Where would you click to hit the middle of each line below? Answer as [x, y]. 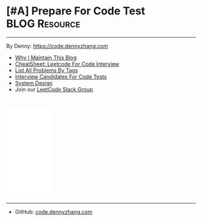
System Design [34, 83]
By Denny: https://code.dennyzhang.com [57, 46]
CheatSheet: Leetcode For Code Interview [67, 63]
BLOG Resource [43, 24]
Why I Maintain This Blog [46, 57]
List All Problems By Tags [46, 70]
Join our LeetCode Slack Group [54, 89]
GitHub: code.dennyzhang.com [54, 211]
